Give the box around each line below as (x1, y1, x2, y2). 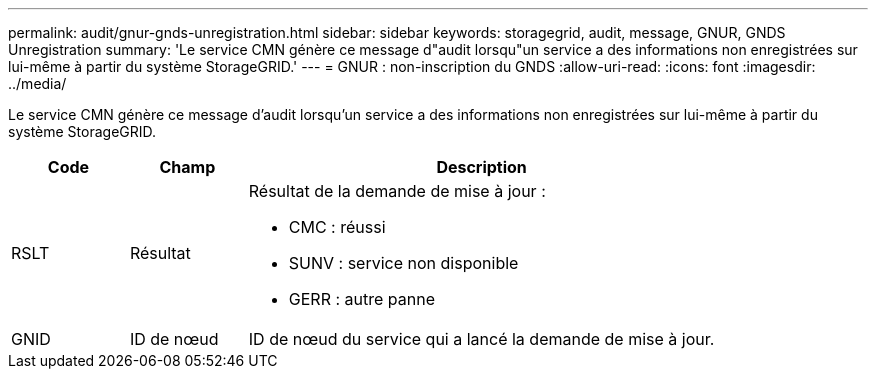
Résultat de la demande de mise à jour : (248, 181, 546, 201)
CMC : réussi (288, 217, 386, 237)
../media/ (8, 75, 67, 92)
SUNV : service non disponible (288, 253, 519, 273)
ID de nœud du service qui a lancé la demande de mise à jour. (248, 329, 715, 349)
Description (436, 157, 527, 177)
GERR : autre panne (288, 289, 435, 309)
